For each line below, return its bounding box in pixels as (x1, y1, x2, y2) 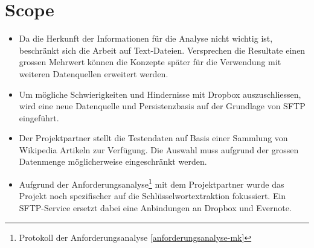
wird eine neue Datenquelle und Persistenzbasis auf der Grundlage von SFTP (19, 100, 306, 112)
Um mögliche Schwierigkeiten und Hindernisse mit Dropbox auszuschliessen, (19, 87, 301, 100)
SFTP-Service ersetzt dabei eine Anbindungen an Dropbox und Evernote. (19, 201, 292, 214)
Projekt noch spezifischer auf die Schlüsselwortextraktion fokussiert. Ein (19, 189, 286, 202)
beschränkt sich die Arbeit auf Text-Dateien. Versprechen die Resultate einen (19, 43, 306, 56)
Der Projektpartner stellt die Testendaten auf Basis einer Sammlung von (19, 132, 288, 144)
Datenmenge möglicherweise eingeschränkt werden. (19, 155, 207, 168)
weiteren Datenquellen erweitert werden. (19, 67, 168, 80)
